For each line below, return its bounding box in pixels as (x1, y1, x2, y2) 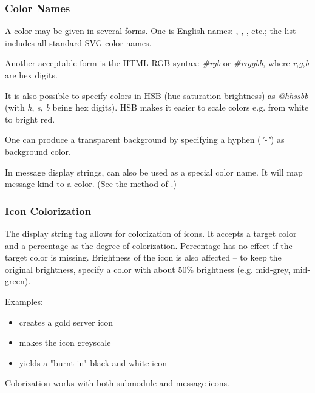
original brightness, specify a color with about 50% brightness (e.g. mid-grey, (5, 262, 291, 275)
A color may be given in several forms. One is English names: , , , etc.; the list (5, 24, 296, 37)
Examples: (5, 295, 43, 307)
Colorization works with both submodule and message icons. (5, 377, 229, 389)
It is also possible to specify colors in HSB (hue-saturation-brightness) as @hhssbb (5, 89, 308, 101)
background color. (5, 145, 71, 157)
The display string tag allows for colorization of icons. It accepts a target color (5, 227, 297, 239)
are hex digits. (5, 69, 58, 81)
